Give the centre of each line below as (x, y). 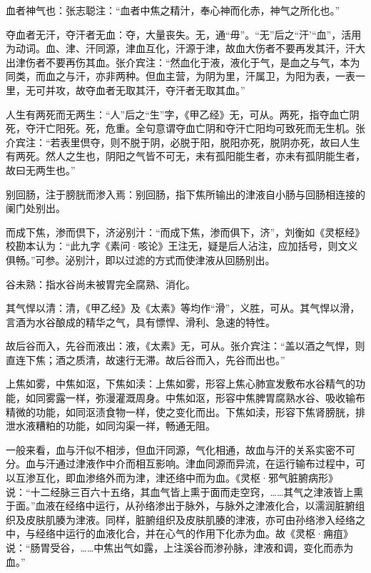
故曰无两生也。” (41, 169)
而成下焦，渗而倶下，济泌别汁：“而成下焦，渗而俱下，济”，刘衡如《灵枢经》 (185, 232)
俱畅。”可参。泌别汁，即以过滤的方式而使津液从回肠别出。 (141, 259)
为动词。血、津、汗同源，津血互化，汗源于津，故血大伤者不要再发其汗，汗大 (185, 48)
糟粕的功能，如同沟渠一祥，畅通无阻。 (125, 426)
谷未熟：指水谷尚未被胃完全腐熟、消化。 (101, 284)
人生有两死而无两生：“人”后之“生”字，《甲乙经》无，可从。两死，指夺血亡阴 (183, 114)
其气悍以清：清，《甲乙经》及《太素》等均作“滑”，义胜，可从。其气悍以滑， (183, 308)
